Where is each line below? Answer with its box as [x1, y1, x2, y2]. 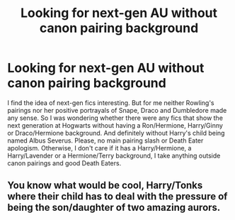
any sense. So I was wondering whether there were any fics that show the [7, 114, 223, 122]
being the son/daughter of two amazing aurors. [7, 202, 221, 214]
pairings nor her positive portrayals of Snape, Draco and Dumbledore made [7, 106, 227, 114]
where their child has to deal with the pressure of [7, 190, 228, 203]
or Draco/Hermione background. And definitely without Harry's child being [7, 128, 225, 137]
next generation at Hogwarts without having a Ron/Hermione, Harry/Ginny [7, 121, 223, 129]
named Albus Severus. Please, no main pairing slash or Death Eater [7, 136, 204, 145]
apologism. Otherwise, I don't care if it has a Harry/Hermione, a [7, 143, 192, 152]
